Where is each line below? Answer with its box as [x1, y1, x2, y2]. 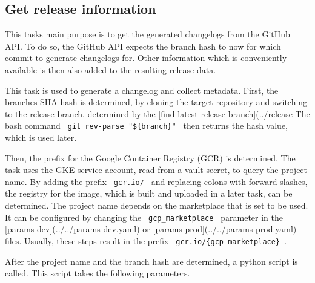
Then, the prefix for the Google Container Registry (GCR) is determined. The [5, 151, 296, 164]
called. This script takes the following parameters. [5, 267, 190, 279]
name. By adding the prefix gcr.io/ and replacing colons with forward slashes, [5, 175, 308, 187]
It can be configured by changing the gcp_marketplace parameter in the [5, 210, 283, 223]
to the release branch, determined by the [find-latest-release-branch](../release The [5, 107, 310, 120]
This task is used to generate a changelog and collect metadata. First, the [5, 83, 279, 96]
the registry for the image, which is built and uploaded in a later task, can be [5, 187, 293, 200]
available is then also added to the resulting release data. [5, 63, 216, 76]
